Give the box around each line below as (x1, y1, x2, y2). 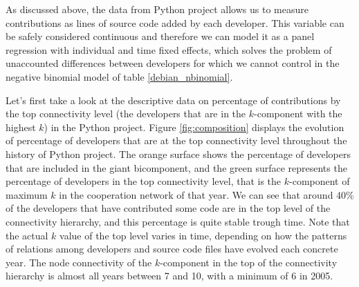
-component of (289, 174, 350, 188)
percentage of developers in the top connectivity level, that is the (6, 174, 282, 188)
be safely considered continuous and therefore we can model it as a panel (6, 29, 315, 43)
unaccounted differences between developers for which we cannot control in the (6, 56, 340, 70)
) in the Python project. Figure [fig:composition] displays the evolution (44, 119, 344, 134)
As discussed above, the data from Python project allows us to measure (6, 2, 309, 16)
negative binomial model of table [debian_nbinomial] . (6, 69, 233, 83)
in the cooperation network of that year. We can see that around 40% (59, 187, 354, 201)
